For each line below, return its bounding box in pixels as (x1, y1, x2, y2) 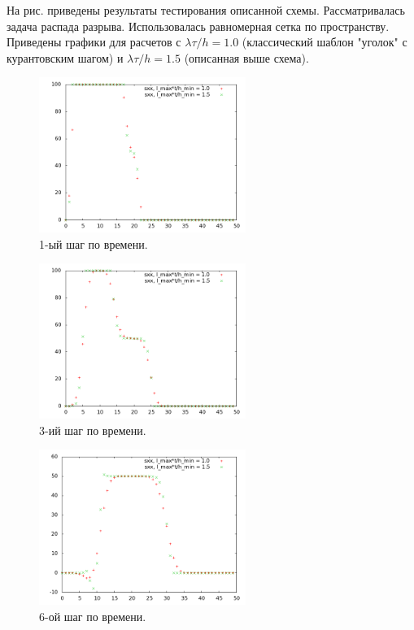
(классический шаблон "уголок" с (242, 33, 407, 50)
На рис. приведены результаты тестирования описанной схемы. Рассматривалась (7, 2, 405, 18)
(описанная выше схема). (184, 49, 309, 66)
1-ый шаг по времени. (39, 235, 148, 252)
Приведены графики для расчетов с (7, 33, 181, 50)
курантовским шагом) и (7, 49, 124, 66)
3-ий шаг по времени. (39, 421, 146, 438)
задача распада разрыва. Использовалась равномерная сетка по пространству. (7, 17, 390, 34)
